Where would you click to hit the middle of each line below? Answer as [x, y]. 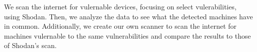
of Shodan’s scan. [30, 45]
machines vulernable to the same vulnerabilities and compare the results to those [128, 35]
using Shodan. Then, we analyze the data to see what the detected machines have [128, 16]
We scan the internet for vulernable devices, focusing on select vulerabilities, [120, 6]
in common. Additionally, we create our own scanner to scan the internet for [120, 26]
